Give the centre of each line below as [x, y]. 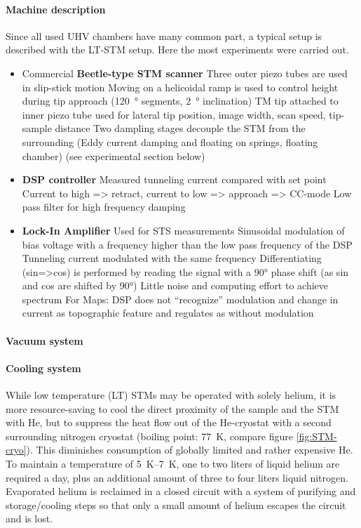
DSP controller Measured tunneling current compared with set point [174, 179]
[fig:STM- [316, 436]
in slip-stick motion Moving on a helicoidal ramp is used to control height [180, 87]
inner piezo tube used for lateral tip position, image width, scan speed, [174, 114]
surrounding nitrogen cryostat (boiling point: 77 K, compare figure [149, 436]
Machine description [56, 9]
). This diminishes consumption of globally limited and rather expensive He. [190, 450]
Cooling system [43, 368]
